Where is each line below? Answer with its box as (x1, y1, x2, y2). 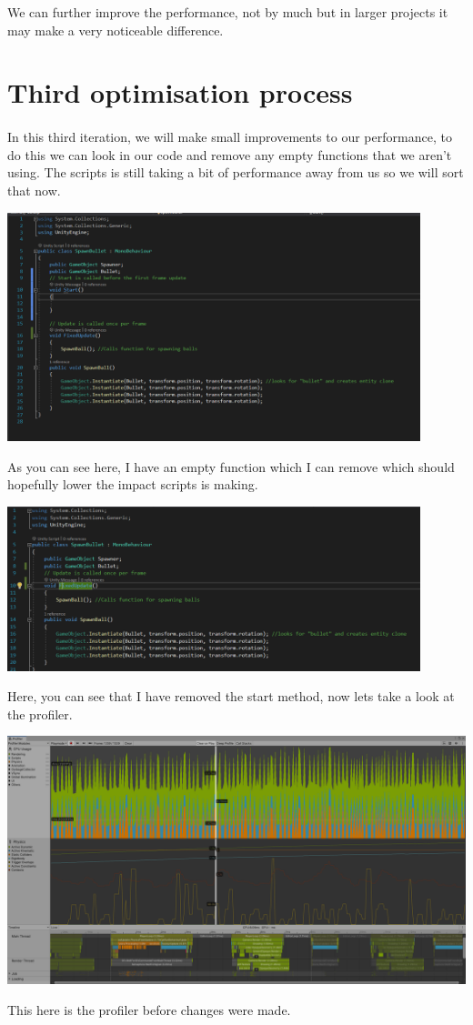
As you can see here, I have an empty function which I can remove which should (7, 457, 455, 476)
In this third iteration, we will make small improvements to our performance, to (7, 127, 452, 146)
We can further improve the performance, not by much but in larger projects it (7, 3, 448, 21)
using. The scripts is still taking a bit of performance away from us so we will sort (7, 163, 464, 182)
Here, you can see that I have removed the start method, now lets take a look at (7, 687, 455, 706)
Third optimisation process (7, 74, 353, 111)
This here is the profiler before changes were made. (7, 1000, 291, 1019)
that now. (7, 180, 61, 199)
